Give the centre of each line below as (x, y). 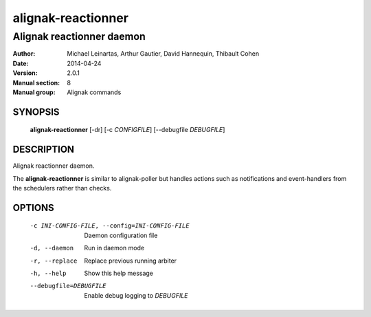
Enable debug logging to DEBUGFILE (136, 295)
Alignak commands (94, 92)
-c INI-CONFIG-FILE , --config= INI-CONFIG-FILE (110, 226)
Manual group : (34, 92)
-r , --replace (54, 261)
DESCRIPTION (44, 150)
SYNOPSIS (36, 112)
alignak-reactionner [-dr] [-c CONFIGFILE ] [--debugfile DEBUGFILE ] (127, 130)
